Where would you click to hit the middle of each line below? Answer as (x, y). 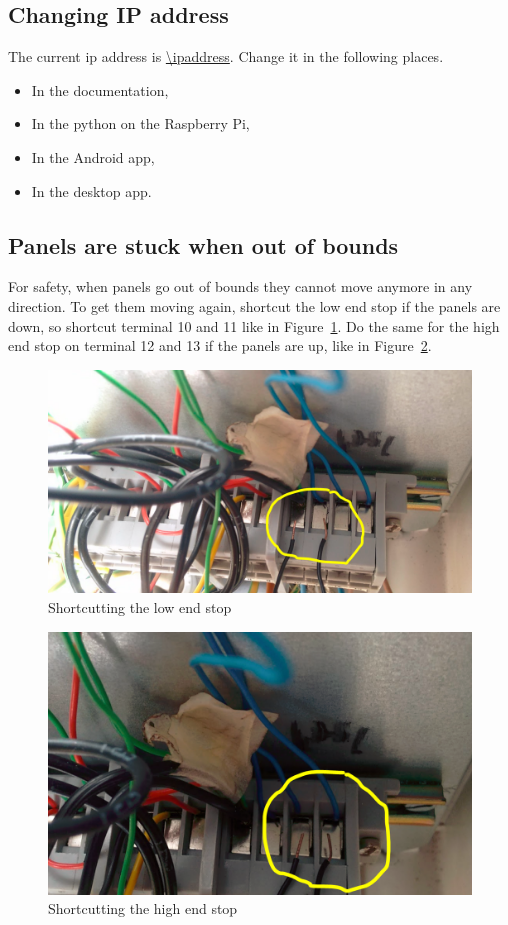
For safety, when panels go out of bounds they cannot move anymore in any (240, 286)
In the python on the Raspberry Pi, (140, 123)
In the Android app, (93, 156)
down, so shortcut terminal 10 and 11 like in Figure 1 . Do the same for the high (254, 325)
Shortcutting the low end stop (140, 606)
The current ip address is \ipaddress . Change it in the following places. (226, 56)
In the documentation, (100, 89)
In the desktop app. (91, 190)
